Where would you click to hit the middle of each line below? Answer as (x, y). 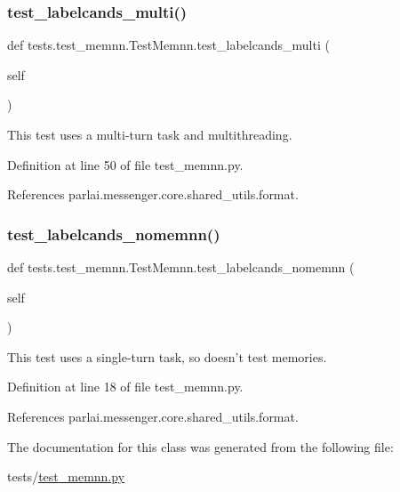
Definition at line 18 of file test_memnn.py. (125, 387)
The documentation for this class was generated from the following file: (200, 446)
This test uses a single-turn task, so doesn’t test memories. (167, 356)
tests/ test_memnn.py (66, 476)
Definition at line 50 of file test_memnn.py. (125, 164)
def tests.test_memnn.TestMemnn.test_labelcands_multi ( (168, 45)
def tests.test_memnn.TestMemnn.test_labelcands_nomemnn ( (181, 267)
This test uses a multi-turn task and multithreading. (150, 134)
